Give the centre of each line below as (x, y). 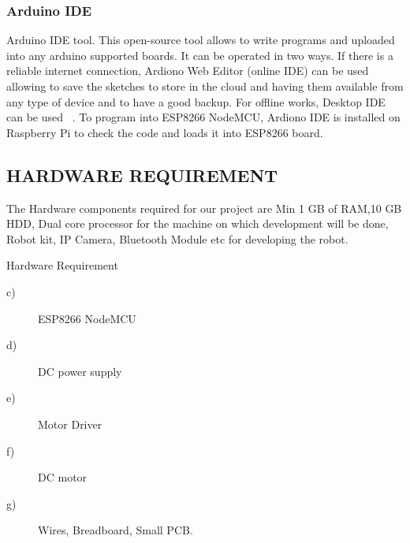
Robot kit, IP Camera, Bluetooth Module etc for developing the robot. (177, 238)
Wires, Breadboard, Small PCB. (116, 530)
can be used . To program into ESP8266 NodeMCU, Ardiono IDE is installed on (203, 117)
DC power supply (80, 371)
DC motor (63, 477)
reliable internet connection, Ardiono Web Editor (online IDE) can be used (188, 71)
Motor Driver (70, 424)
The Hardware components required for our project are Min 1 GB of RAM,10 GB (204, 208)
